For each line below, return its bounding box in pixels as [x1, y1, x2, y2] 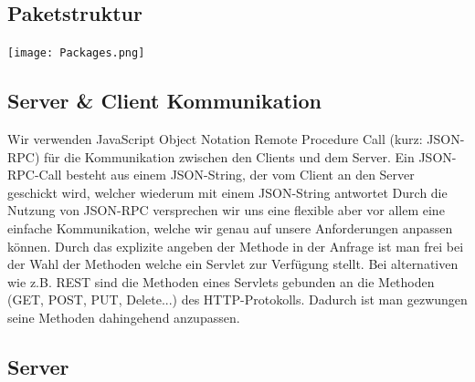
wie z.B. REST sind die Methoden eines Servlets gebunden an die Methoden [7, 272, 435, 291]
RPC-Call [7, 165, 62, 184]
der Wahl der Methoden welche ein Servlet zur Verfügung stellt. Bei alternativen [7, 254, 459, 274]
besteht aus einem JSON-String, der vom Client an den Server [66, 165, 415, 184]
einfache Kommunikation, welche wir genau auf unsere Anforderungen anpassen [7, 219, 453, 238]
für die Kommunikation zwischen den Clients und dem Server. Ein [44, 147, 415, 166]
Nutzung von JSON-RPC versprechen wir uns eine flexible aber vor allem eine [7, 201, 445, 220]
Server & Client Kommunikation [7, 87, 322, 115]
